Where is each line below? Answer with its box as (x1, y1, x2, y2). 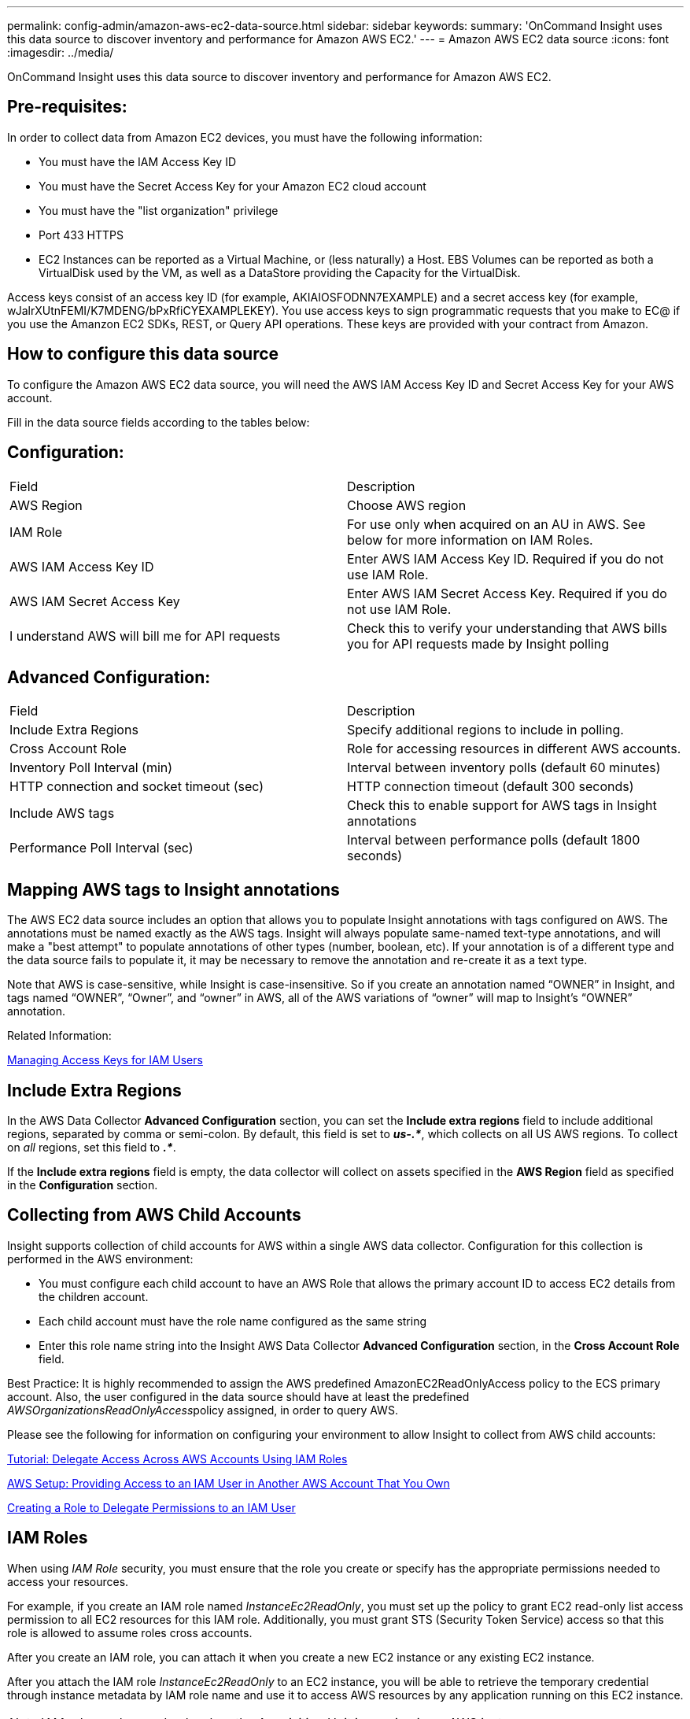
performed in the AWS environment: (7, 1251, 194, 1266)
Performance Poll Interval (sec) (9, 840, 194, 856)
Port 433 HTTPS (39, 227, 124, 242)
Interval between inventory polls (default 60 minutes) (347, 760, 661, 776)
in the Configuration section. (7, 1178, 158, 1192)
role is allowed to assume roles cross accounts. (7, 1625, 253, 1640)
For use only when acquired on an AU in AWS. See (347, 516, 646, 532)
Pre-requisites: (7, 97, 127, 117)
